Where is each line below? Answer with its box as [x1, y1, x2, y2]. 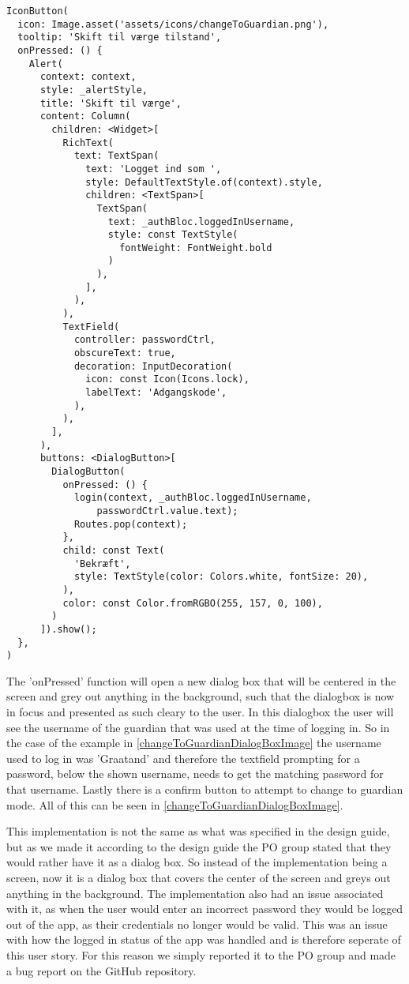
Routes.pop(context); [73, 518, 188, 530]
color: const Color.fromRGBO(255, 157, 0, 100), [62, 597, 323, 609]
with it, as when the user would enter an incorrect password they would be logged [6, 900, 403, 917]
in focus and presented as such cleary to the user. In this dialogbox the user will [6, 704, 394, 719]
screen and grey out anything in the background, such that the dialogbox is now [6, 688, 395, 704]
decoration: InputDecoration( [73, 360, 233, 372]
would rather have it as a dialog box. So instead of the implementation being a [6, 854, 388, 870]
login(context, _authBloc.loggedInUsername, [73, 492, 312, 504]
